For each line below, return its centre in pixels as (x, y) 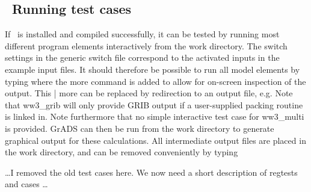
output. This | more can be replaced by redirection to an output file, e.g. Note (149, 93)
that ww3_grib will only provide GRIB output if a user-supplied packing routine (154, 104)
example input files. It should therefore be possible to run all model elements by (152, 69)
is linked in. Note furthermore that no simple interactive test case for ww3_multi (155, 116)
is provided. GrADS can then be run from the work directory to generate (140, 128)
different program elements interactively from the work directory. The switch (146, 45)
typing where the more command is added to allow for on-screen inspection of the (155, 81)
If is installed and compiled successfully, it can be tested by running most (142, 34)
